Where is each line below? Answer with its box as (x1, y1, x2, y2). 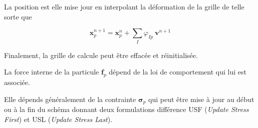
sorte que (4, 11, 32, 21)
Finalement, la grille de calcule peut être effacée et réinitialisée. (4, 49, 198, 60)
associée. (4, 76, 30, 87)
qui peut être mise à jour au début (148, 93, 254, 104)
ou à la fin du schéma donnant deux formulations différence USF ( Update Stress (4, 103, 249, 114)
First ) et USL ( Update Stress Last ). (4, 113, 113, 124)
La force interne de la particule (4, 66, 99, 77)
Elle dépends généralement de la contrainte (4, 93, 136, 104)
